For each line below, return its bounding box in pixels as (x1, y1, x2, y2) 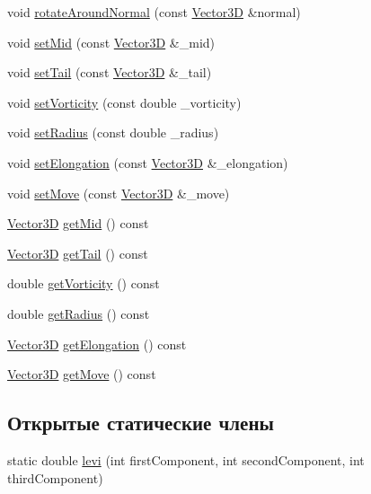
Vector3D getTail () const (7, 243, 148, 262)
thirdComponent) (7, 468, 103, 487)
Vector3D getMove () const (7, 365, 156, 384)
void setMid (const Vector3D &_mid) (7, 32, 216, 51)
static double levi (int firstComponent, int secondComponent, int (7, 450, 365, 469)
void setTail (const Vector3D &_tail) (7, 63, 212, 82)
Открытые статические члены (7, 409, 274, 437)
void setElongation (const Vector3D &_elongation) (7, 153, 288, 172)
